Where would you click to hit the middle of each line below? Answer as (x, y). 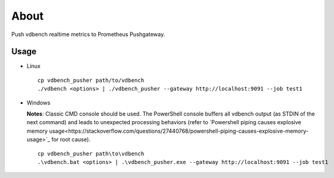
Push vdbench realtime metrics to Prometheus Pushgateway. (88, 34)
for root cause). (71, 139)
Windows (39, 102)
